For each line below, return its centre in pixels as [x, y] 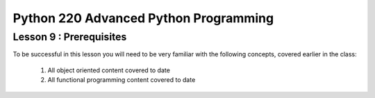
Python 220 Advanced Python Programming [143, 18]
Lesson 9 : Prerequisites [70, 37]
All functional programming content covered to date [122, 80]
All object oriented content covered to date [109, 70]
